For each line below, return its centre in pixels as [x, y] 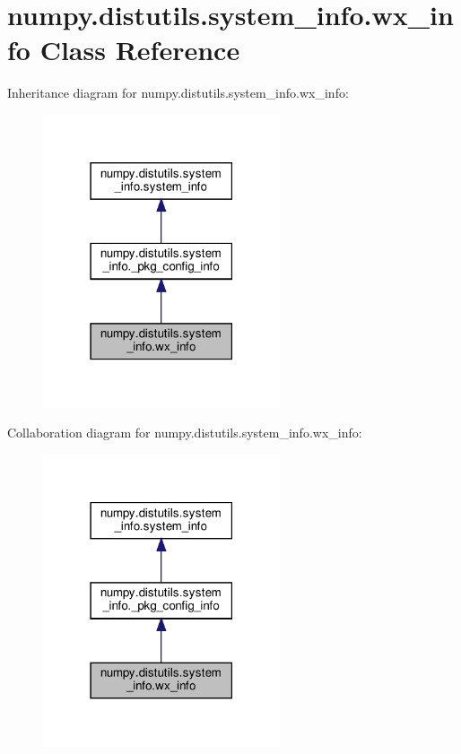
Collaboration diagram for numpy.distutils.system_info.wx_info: [185, 433]
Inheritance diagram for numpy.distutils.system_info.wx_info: [178, 93]
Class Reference [140, 50]
